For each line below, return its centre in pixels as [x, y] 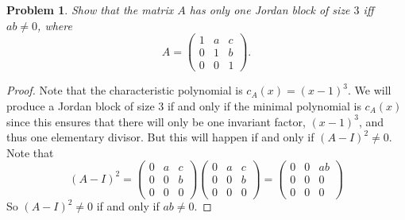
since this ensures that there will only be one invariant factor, [156, 121]
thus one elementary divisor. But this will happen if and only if [160, 137]
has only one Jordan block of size [270, 10]
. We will [369, 90]
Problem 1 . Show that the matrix [90, 10]
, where [55, 25]
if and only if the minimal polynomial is [264, 105]
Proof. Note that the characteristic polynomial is [125, 90]
